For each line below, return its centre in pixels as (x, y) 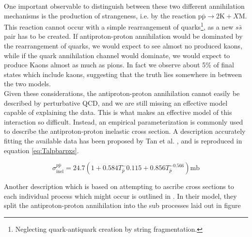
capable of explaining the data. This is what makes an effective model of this (118, 112)
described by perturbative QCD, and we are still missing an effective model (116, 103)
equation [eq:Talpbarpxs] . (41, 150)
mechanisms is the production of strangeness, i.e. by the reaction (100, 15)
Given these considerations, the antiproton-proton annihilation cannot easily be (122, 93)
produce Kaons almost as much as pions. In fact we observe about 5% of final (119, 65)
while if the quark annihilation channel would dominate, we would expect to (117, 55)
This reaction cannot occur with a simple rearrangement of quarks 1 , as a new (119, 26)
